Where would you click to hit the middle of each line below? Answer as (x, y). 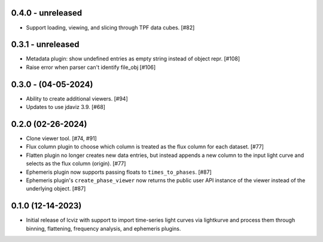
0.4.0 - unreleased (47, 13)
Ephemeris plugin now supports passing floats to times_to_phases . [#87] (119, 172)
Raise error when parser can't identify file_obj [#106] (91, 67)
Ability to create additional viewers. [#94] (77, 98)
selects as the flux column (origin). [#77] (76, 164)
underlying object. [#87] (56, 189)
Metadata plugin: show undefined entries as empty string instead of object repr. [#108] (133, 59)
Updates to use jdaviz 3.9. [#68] (66, 107)
